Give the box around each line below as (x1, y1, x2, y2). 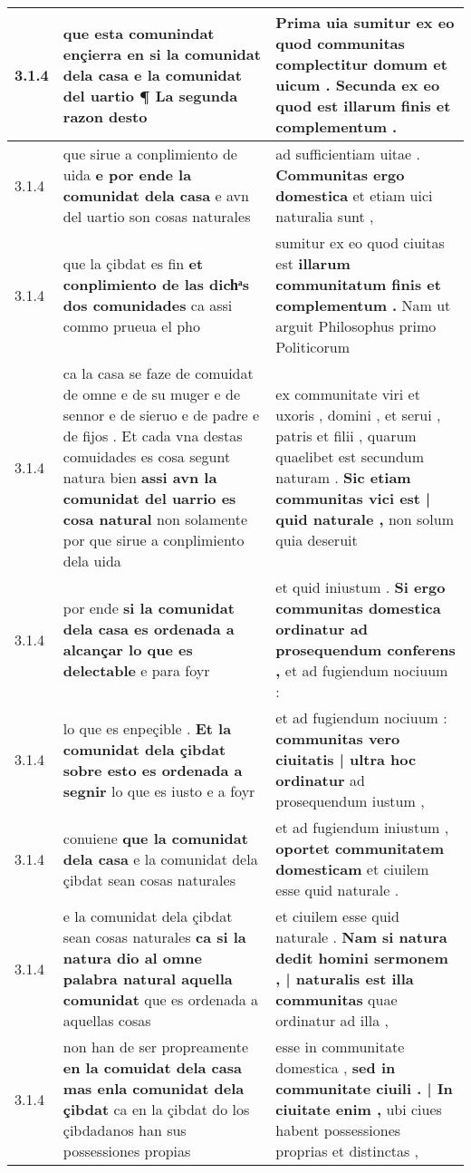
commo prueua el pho (62, 315, 200, 336)
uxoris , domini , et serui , (275, 404, 441, 425)
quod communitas (275, 33, 405, 53)
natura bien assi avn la (62, 467, 217, 488)
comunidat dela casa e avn (62, 185, 249, 206)
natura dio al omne (62, 947, 203, 968)
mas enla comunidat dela (62, 1078, 245, 1099)
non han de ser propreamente (62, 1036, 249, 1057)
